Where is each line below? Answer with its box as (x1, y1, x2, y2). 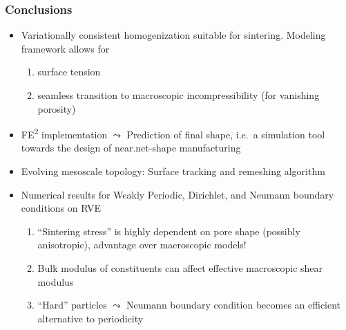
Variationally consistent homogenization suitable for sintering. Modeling (21, 28, 326, 42)
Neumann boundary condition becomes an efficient (126, 297, 341, 312)
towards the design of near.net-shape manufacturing (21, 140, 241, 155)
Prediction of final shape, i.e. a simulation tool (126, 127, 325, 141)
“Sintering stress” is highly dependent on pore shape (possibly (37, 223, 300, 238)
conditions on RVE (21, 201, 102, 215)
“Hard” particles (37, 297, 107, 312)
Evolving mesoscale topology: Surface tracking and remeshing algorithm (21, 164, 325, 178)
